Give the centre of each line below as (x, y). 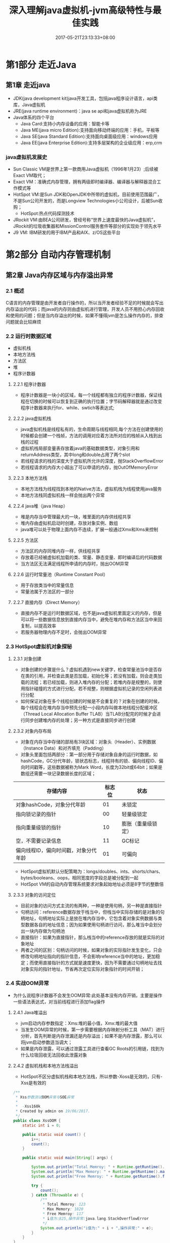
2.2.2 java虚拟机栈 (32, 418)
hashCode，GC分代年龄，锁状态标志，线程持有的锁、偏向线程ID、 (90, 761)
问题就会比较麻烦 (23, 322)
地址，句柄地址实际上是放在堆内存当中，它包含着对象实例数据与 (91, 918)
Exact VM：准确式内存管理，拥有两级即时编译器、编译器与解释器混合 (85, 182)
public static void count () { (54, 1134)
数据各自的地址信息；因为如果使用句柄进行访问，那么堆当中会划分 (94, 925)
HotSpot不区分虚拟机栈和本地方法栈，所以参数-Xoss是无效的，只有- (92, 1076)
